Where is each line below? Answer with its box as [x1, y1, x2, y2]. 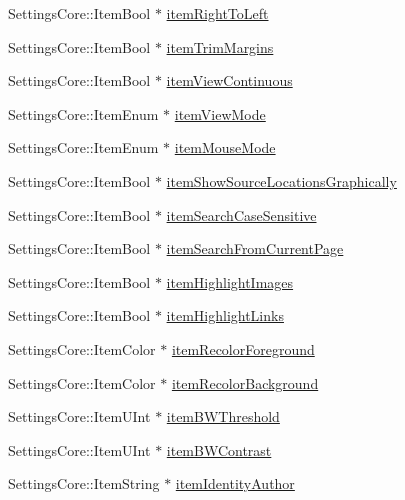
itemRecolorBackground [171, 372, 319, 393]
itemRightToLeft [166, 3, 269, 23]
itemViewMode [174, 103, 266, 124]
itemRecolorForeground [171, 338, 315, 359]
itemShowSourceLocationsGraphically [166, 170, 397, 191]
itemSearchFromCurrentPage [166, 238, 344, 259]
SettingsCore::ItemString [8, 473, 160, 494]
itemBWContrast [166, 439, 272, 460]
